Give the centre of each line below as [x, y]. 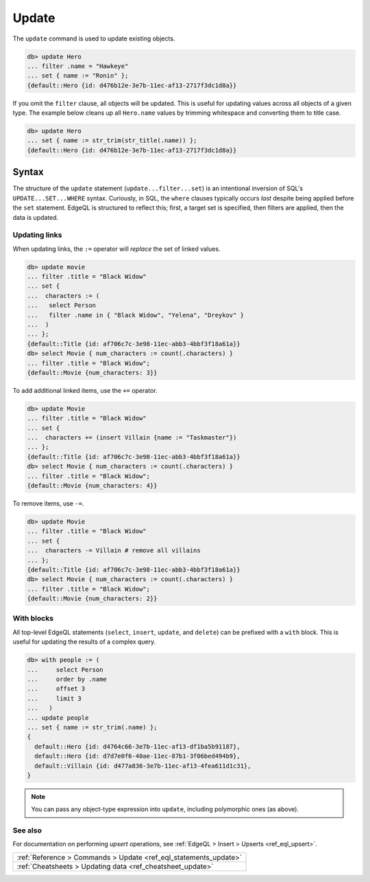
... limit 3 [54, 698]
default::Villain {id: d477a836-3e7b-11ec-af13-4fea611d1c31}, [143, 766]
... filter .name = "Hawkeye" [78, 66]
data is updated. [36, 217]
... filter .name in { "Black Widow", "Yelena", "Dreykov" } [136, 315]
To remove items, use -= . [48, 504]
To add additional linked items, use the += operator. [85, 390]
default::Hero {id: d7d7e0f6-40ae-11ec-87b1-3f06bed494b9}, [137, 756]
